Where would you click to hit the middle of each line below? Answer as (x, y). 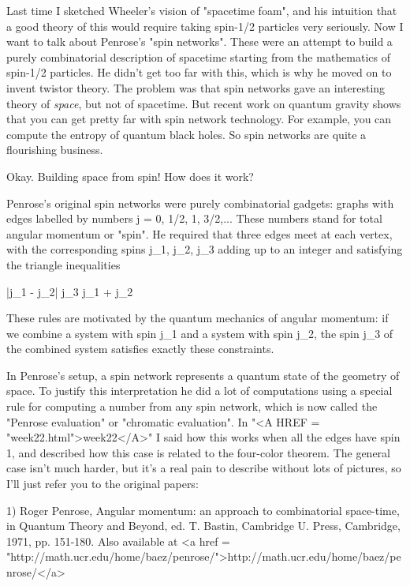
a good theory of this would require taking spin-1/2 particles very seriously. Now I (205, 26)
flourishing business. (55, 150)
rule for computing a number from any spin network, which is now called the (192, 406)
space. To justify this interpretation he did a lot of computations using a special (199, 391)
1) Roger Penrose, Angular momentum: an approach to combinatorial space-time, (203, 510)
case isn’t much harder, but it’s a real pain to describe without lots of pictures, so (204, 468)
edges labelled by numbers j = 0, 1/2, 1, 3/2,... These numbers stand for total (194, 218)
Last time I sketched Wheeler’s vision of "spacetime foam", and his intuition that (202, 10)
